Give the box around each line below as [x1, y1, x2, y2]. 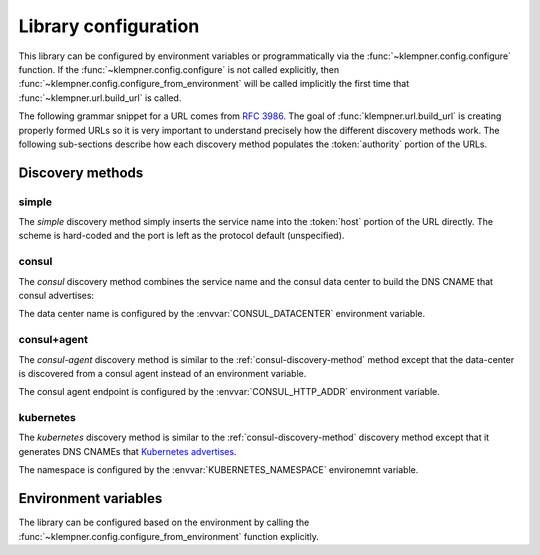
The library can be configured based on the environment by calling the [18, 516, 310, 529]
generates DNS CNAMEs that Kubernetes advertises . [18, 445, 237, 457]
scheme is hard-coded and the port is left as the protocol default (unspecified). [18, 230, 345, 242]
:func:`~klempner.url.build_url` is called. [18, 91, 182, 104]
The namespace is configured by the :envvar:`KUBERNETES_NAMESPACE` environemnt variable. [18, 464, 419, 476]
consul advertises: [18, 289, 95, 301]
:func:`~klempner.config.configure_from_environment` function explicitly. [18, 530, 320, 542]
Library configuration [18, 15, 200, 37]
